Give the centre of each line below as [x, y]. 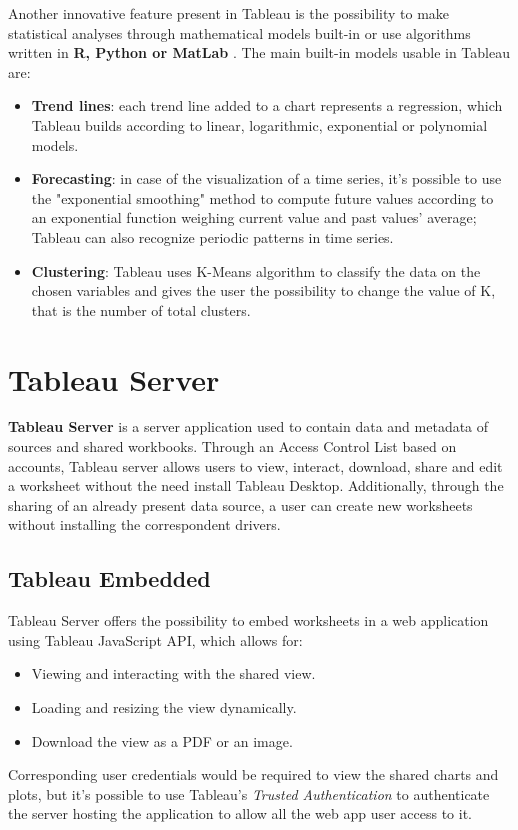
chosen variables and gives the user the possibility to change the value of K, [263, 290]
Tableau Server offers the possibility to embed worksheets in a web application [248, 620]
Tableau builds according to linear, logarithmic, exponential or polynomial [259, 124]
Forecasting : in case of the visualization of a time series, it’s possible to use [266, 178]
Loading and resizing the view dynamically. [164, 706]
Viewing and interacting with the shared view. [173, 673]
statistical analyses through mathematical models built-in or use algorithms [239, 32]
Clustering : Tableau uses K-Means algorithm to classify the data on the [256, 270]
